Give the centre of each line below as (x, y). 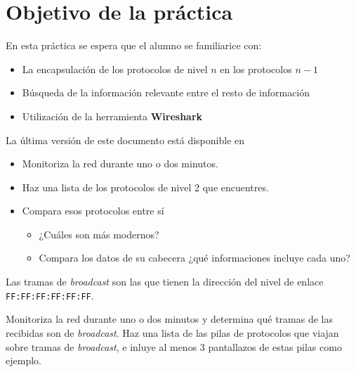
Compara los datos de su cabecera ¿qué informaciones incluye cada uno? (195, 258)
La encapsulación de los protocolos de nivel (115, 69)
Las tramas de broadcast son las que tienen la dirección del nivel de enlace (165, 282)
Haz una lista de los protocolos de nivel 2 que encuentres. (145, 187)
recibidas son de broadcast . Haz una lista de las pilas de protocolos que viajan (172, 332)
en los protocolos (256, 69)
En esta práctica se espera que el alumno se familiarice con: (134, 45)
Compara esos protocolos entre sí (93, 211)
